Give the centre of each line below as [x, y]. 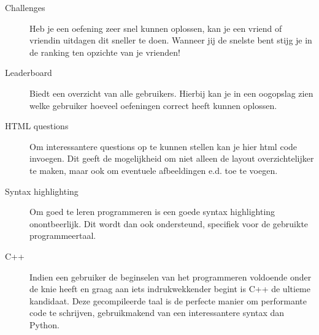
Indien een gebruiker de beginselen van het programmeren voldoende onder [171, 277]
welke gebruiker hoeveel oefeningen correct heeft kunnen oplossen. [153, 105]
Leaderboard [29, 73]
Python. [44, 324]
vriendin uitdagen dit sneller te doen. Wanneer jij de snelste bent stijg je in [171, 40]
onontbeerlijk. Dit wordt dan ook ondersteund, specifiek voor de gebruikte [169, 223]
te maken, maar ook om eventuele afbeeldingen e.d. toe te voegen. [154, 170]
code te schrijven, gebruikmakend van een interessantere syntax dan [157, 313]
